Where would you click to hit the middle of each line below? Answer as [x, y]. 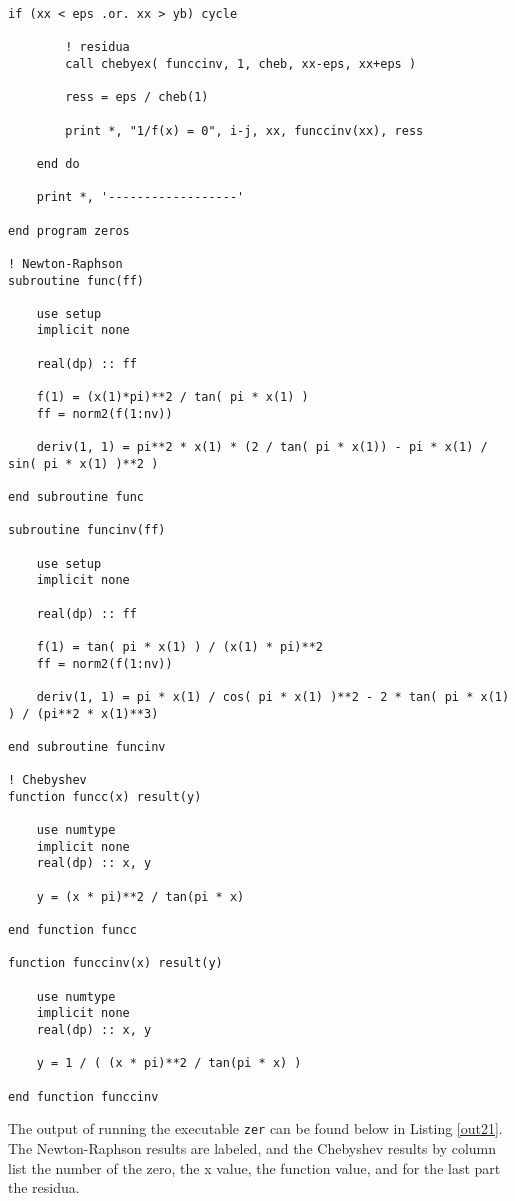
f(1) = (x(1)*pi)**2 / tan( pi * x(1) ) [172, 397]
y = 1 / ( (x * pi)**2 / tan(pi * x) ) [169, 1063]
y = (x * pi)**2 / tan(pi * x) [140, 896]
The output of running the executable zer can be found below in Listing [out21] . [255, 1128]
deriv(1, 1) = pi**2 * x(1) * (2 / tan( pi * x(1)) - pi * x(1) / [262, 447]
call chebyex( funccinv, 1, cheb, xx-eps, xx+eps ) [241, 63]
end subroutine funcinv [87, 746]
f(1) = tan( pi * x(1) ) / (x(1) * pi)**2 [179, 646]
